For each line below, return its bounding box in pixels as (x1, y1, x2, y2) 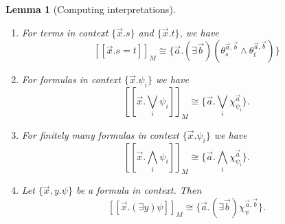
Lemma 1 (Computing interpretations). (5, 2, 176, 16)
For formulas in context (21, 72, 121, 87)
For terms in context (21, 25, 109, 39)
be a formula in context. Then (76, 183, 202, 197)
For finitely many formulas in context (21, 127, 179, 142)
